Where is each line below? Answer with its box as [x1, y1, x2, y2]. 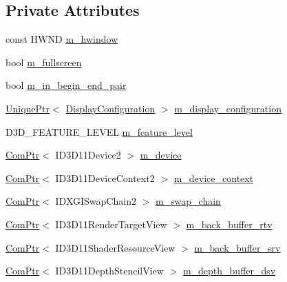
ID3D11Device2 [55, 148, 121, 162]
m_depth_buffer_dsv [182, 263, 276, 278]
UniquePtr [6, 101, 50, 115]
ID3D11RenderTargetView [55, 216, 167, 231]
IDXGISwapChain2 [55, 194, 136, 208]
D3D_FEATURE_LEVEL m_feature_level [6, 124, 193, 139]
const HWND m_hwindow [6, 32, 118, 46]
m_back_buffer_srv [194, 240, 281, 254]
